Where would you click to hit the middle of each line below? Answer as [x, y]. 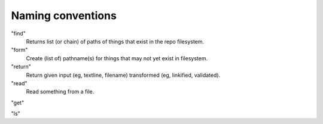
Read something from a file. [60, 92]
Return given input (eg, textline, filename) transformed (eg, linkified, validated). [123, 75]
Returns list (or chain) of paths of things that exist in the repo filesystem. [115, 41]
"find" [19, 33]
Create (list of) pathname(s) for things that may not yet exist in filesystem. [117, 58]
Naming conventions [64, 15]
